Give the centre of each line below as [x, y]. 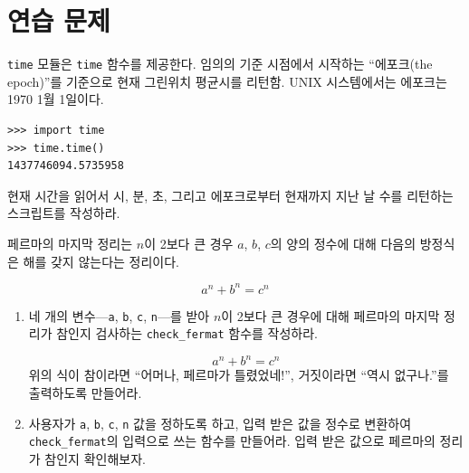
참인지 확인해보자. [95, 458]
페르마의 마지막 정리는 [70, 243]
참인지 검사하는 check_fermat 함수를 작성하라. [187, 333]
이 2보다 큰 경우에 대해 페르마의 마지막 [330, 315]
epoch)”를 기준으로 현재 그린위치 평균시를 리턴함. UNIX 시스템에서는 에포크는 [227, 81]
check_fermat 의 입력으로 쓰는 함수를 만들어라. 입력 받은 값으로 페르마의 [232, 441]
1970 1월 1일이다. [56, 99]
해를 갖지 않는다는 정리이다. [101, 261]
